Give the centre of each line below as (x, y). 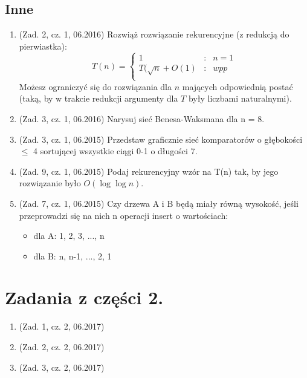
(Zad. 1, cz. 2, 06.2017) (62, 326)
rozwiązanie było (50, 183)
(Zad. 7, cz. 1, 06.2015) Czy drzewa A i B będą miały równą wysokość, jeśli (159, 203)
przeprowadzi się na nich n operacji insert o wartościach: (124, 215)
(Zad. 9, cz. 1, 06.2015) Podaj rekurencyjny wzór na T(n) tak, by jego (149, 171)
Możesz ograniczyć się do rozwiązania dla (95, 86)
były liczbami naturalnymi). (240, 98)
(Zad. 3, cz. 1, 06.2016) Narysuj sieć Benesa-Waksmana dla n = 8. (142, 118)
